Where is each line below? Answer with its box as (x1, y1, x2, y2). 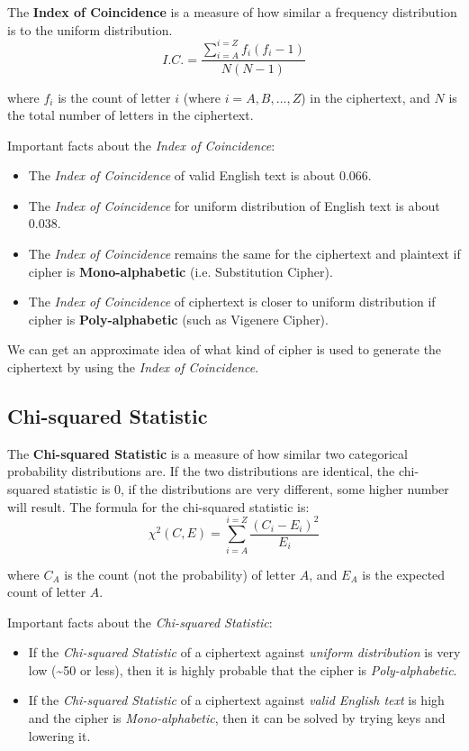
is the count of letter (58, 87, 171, 106)
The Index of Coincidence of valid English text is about (28, 166, 336, 185)
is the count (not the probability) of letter (64, 564, 296, 583)
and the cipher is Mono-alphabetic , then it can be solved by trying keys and (28, 709, 446, 728)
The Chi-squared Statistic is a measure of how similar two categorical (7, 444, 408, 463)
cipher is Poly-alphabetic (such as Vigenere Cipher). (28, 309, 329, 328)
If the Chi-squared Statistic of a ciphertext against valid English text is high (28, 691, 445, 710)
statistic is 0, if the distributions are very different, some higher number (53, 480, 449, 499)
